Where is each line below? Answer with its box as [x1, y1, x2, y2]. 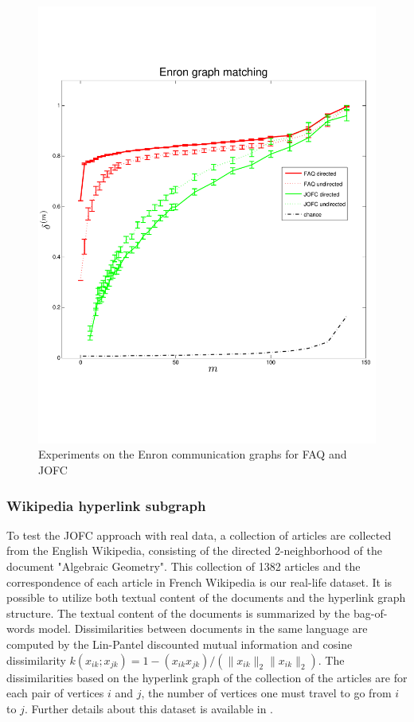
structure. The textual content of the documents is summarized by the [6, 604, 350, 621]
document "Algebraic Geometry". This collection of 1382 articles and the [6, 558, 361, 575]
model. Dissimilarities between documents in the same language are [38, 620, 368, 637]
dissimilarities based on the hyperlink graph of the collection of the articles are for [6, 669, 408, 685]
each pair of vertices [6, 685, 104, 701]
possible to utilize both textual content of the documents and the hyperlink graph [6, 589, 406, 606]
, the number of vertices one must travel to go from [141, 685, 392, 701]
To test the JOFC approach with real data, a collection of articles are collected [6, 526, 392, 543]
